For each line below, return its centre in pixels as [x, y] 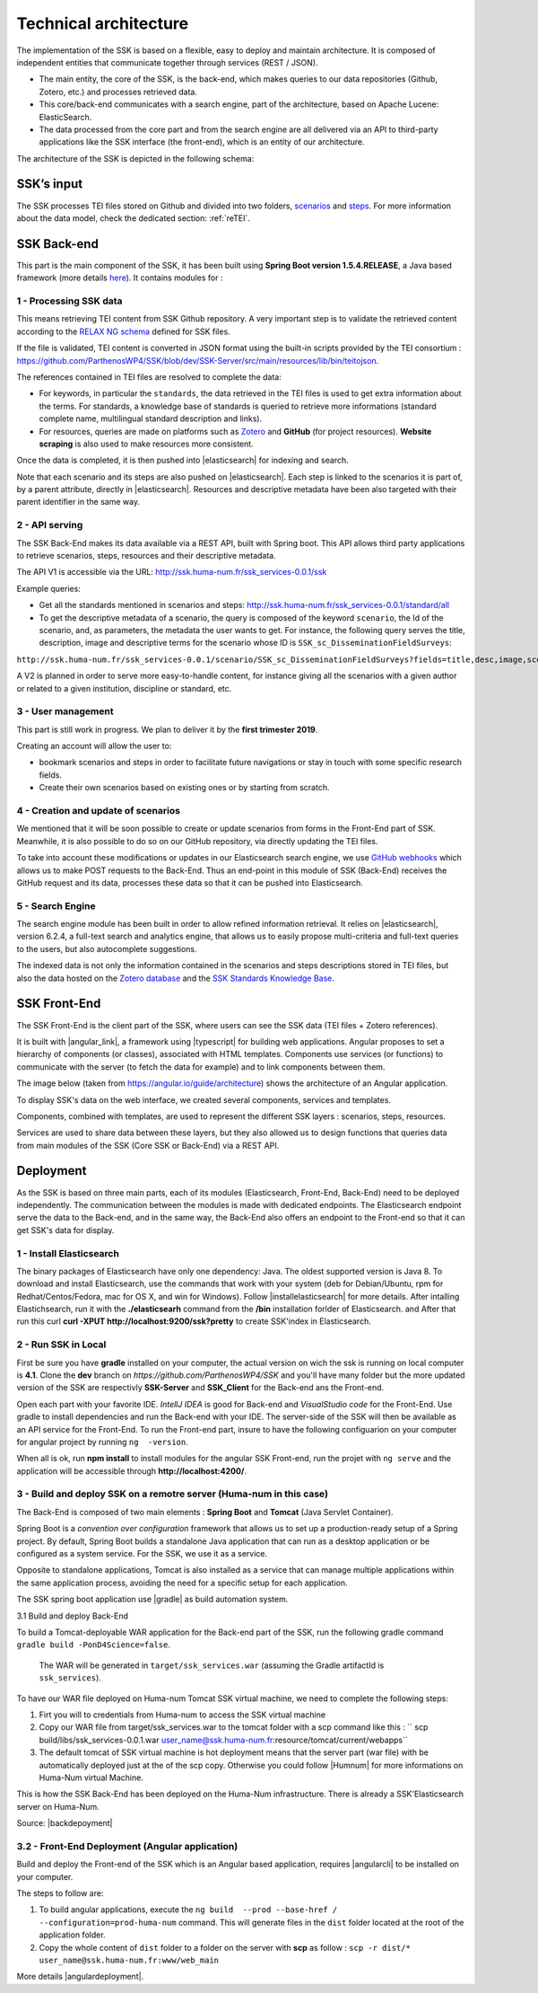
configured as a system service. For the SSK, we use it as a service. [142, 1554]
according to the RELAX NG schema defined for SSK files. [123, 331]
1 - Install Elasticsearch [68, 1253]
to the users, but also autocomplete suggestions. [107, 948]
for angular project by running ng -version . [102, 1442]
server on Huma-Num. [58, 1806]
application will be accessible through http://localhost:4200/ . [131, 1471]
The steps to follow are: [60, 1893]
